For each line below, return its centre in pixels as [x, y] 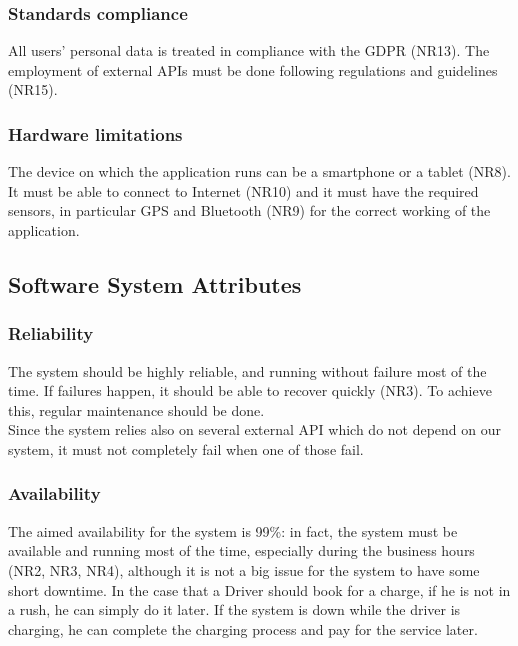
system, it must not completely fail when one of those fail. [186, 448]
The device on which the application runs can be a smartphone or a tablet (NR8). [259, 171]
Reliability [51, 333]
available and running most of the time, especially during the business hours [241, 550]
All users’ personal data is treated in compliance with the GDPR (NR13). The [249, 50]
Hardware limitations [95, 133]
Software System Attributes [155, 283]
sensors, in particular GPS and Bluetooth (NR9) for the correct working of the [249, 210]
